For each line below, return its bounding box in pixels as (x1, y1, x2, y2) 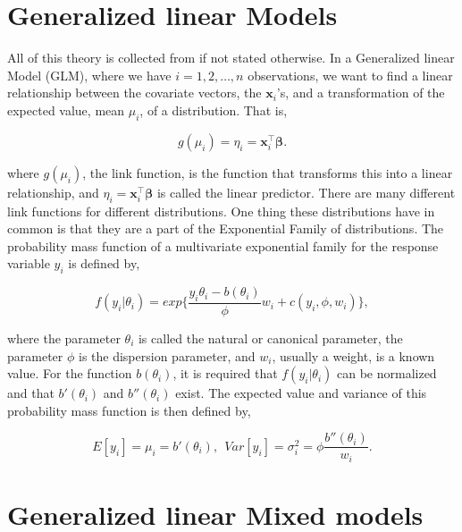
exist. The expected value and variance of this (175, 384, 427, 402)
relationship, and (7, 182, 99, 201)
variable (7, 254, 50, 273)
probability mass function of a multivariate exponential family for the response (7, 236, 439, 255)
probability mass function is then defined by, (7, 401, 251, 419)
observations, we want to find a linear (248, 65, 453, 84)
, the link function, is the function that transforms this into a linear (82, 163, 453, 182)
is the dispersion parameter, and (78, 346, 256, 365)
